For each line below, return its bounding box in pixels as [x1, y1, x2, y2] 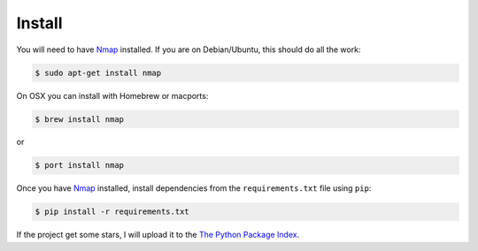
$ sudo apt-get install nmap [35, 67, 162, 78]
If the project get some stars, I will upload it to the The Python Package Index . [16, 230, 300, 240]
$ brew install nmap [35, 114, 124, 124]
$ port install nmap [35, 160, 124, 171]
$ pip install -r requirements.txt [35, 207, 189, 217]
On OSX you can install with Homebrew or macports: [16, 90, 209, 101]
